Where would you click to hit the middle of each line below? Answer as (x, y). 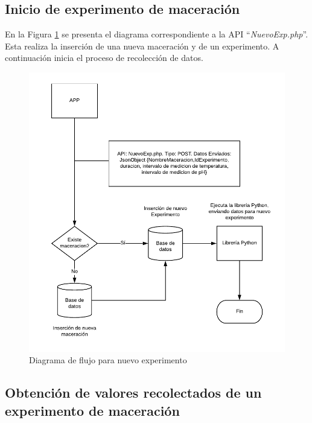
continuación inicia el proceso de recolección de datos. (104, 58)
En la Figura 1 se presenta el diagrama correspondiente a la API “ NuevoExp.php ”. (157, 34)
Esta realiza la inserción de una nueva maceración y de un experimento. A (142, 46)
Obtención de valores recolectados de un (133, 393)
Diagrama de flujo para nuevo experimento (108, 360)
